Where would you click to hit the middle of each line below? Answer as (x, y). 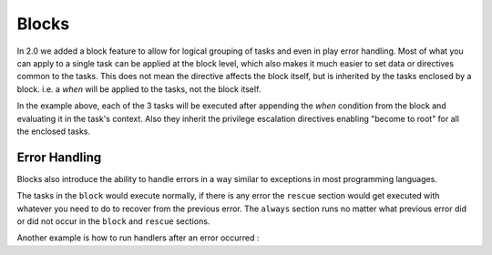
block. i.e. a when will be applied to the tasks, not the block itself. (139, 89)
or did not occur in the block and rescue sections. (113, 221)
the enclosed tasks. (54, 131)
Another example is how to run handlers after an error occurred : (138, 238)
